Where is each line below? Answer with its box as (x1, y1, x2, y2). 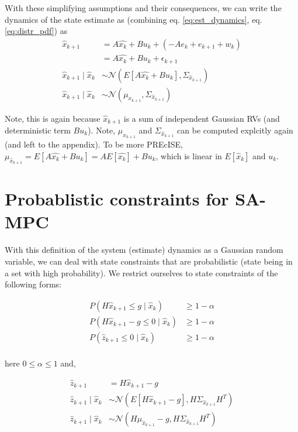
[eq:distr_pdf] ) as (5, 25, 68, 37)
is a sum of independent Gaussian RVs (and (123, 112, 280, 124)
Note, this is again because (5, 112, 101, 124)
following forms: (5, 278, 61, 290)
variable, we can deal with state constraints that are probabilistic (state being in (5, 255, 293, 267)
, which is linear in (155, 149, 222, 162)
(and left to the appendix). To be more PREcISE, (5, 138, 183, 150)
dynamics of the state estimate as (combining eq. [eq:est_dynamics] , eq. (5, 13, 262, 25)
